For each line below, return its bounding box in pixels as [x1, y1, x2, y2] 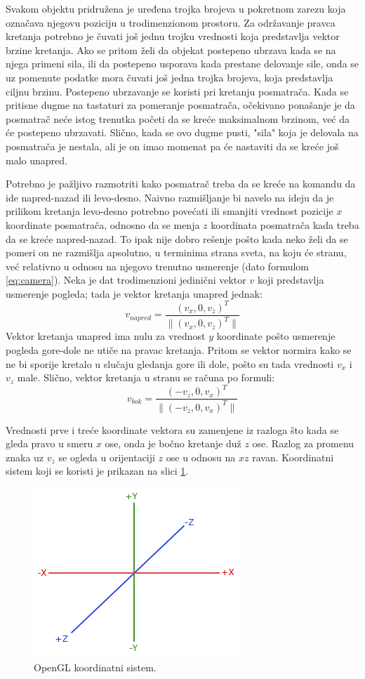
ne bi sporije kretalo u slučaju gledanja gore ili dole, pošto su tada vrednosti [6, 356, 334, 371]
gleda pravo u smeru [6, 436, 93, 451]
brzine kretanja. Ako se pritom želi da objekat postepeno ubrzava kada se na [6, 42, 336, 57]
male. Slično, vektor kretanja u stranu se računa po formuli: [17, 370, 275, 385]
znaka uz [6, 449, 44, 464]
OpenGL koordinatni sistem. [34, 659, 157, 674]
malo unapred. [6, 152, 67, 167]
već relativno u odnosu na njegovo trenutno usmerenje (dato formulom [6, 258, 309, 273]
